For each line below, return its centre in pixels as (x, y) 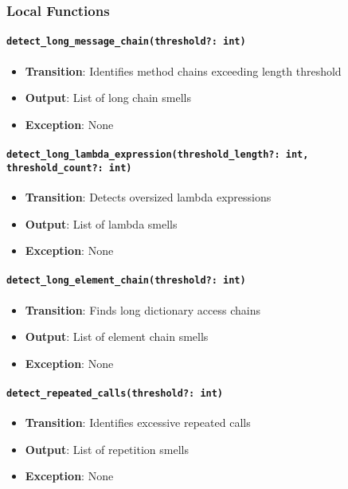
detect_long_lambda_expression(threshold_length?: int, (158, 155)
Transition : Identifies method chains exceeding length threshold (183, 70)
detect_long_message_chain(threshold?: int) (126, 42)
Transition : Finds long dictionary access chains (143, 309)
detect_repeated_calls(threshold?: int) (115, 394)
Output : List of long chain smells (108, 98)
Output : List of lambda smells (101, 223)
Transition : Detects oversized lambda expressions (148, 197)
